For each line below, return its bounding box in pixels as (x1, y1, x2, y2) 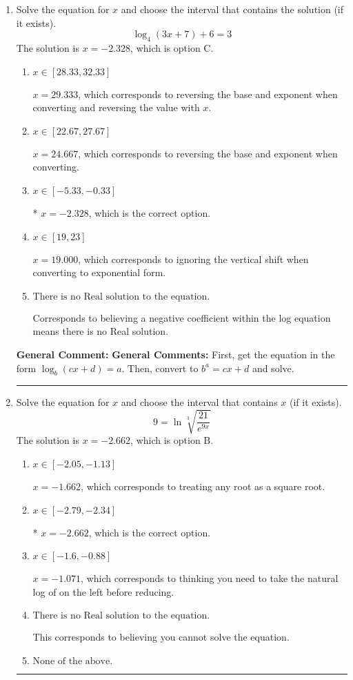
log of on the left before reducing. (32, 584, 174, 599)
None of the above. (32, 657, 113, 667)
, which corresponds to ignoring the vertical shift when (78, 251, 309, 266)
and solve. (252, 360, 294, 375)
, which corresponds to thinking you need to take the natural (81, 571, 339, 585)
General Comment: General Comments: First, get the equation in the (16, 347, 335, 361)
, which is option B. (130, 433, 214, 447)
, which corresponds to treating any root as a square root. (81, 479, 325, 494)
